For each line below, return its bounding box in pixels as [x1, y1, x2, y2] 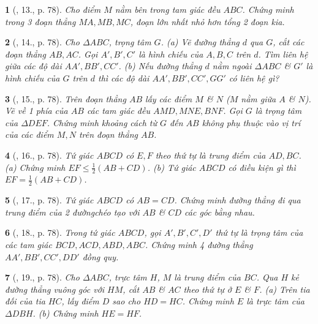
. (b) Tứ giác [147, 160, 196, 173]
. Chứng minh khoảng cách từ [47, 116, 157, 129]
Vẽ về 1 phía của [5, 104, 68, 117]
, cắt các [273, 36, 305, 48]
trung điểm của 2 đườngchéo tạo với [5, 205, 140, 218]
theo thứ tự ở [183, 282, 232, 295]
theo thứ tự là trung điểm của [155, 148, 266, 161]
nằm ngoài [212, 59, 252, 72]
